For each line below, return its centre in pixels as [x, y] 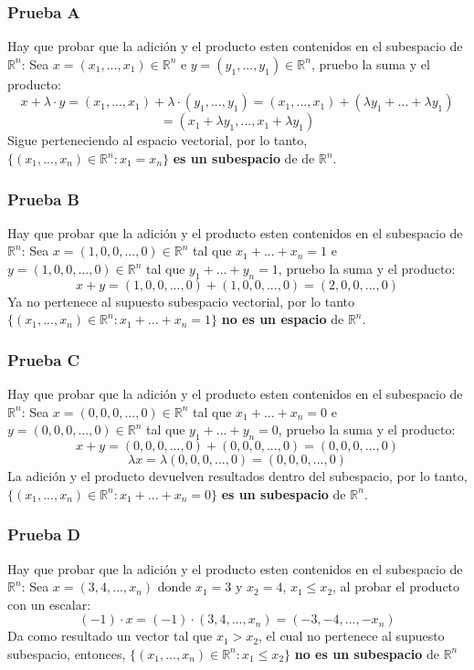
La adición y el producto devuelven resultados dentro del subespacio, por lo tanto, [237, 476]
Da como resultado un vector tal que [110, 636]
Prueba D [44, 534]
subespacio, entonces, [67, 653]
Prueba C [44, 359]
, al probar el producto [396, 586]
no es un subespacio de [367, 653]
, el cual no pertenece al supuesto [352, 636]
